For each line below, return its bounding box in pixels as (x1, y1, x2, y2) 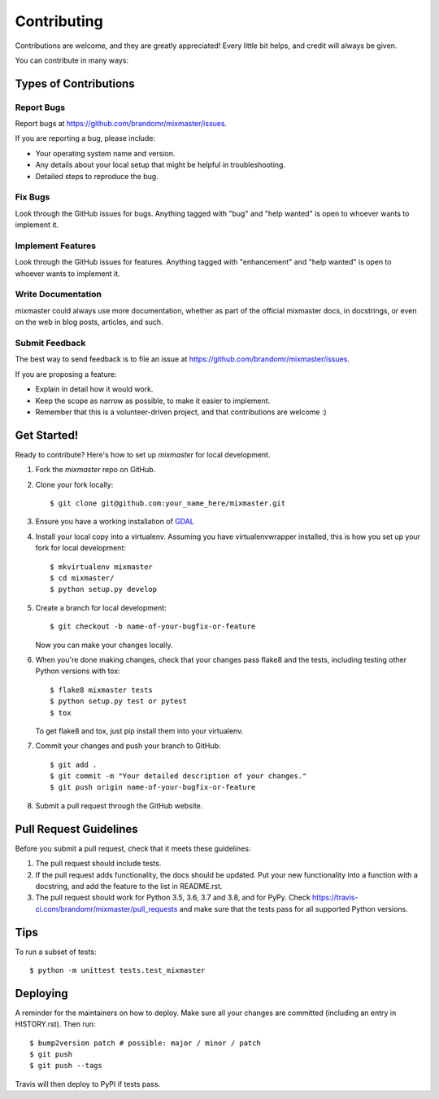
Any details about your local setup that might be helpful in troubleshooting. (35, 160, 286, 170)
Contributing (15, 12, 103, 30)
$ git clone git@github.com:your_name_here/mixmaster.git (50, 499, 286, 508)
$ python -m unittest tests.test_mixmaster (29, 965, 206, 974)
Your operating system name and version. (35, 148, 176, 158)
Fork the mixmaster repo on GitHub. (35, 465, 156, 475)
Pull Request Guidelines (15, 822, 138, 836)
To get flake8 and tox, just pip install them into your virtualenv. (35, 725, 244, 736)
